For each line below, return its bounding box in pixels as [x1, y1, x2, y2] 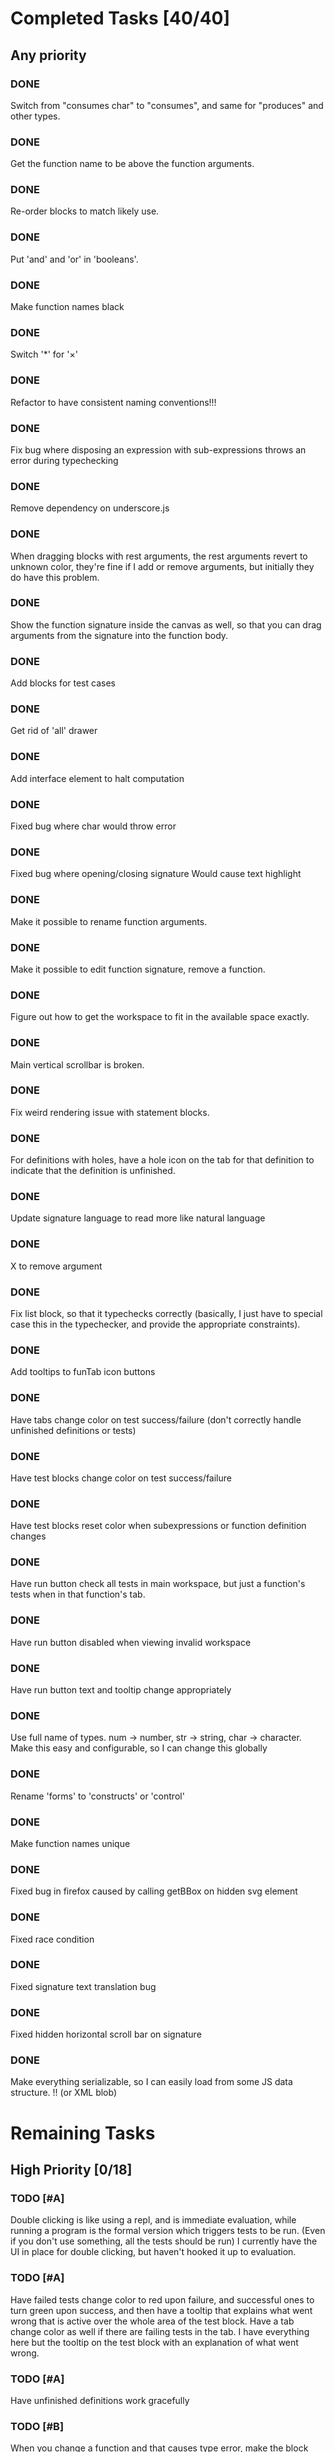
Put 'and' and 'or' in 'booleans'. [10, 253, 139, 265]
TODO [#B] [10, 2419, 65, 2433]
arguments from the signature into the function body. [10, 629, 229, 641]
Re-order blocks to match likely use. [10, 205, 160, 217]
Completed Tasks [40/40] [10, 7, 231, 30]
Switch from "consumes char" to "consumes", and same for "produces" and [10, 99, 324, 111]
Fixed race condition [10, 1933, 95, 1945]
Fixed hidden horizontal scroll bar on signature [10, 2028, 202, 2041]
